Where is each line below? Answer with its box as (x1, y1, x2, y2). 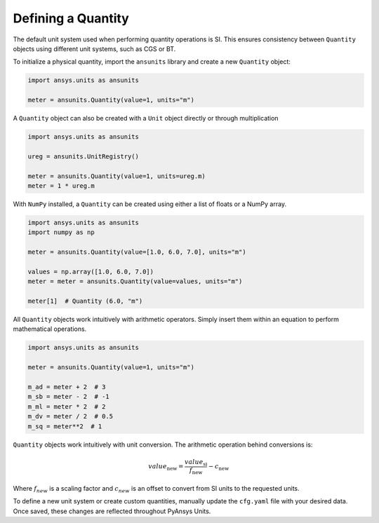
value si (185, 458, 208, 468)
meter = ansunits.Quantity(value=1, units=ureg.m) (27, 172, 206, 180)
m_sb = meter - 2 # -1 (27, 393, 110, 401)
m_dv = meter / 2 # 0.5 (27, 412, 114, 421)
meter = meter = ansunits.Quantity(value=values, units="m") (27, 278, 243, 285)
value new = (148, 463, 184, 472)
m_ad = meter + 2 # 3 (27, 383, 106, 391)
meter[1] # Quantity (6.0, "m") (27, 297, 143, 305)
